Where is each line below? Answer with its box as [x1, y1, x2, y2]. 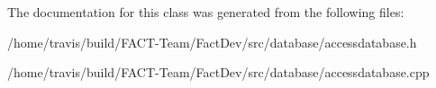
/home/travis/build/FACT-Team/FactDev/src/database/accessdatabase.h [7, 32, 417, 51]
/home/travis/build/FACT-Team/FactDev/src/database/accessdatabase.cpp [7, 63, 430, 82]
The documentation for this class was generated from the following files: [7, 3, 404, 21]
